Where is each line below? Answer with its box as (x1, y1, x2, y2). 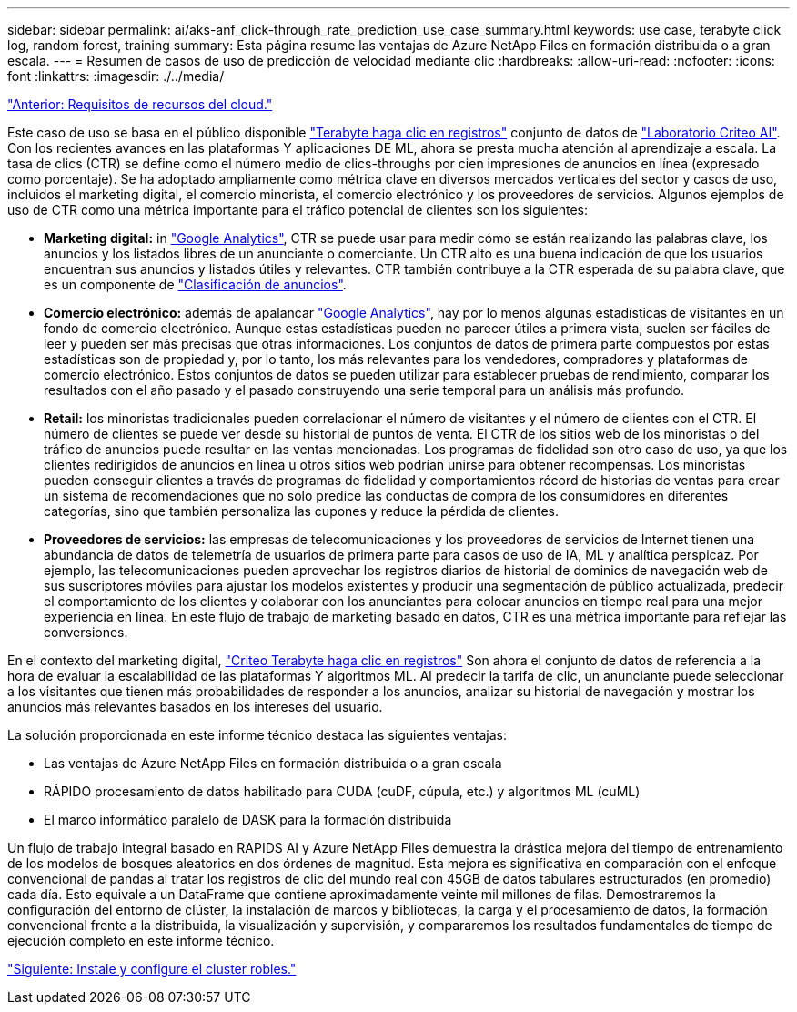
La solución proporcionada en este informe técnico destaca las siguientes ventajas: (7, 727, 507, 743)
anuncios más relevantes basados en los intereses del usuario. (7, 699, 383, 714)
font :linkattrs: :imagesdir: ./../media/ (7, 68, 225, 84)
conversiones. (44, 624, 128, 640)
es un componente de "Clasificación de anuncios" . (44, 277, 347, 292)
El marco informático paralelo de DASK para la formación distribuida (44, 812, 452, 827)
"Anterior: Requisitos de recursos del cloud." (7, 96, 273, 112)
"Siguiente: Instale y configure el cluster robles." (7, 961, 297, 977)
